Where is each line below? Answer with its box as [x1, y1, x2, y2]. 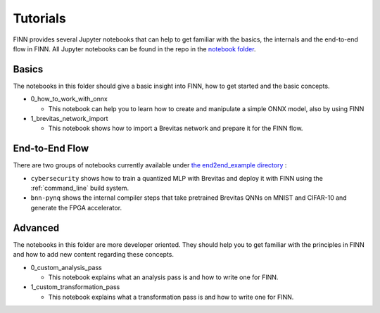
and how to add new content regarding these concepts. [13, 250, 175, 259]
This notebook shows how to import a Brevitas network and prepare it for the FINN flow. [48, 124, 303, 133]
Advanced [13, 222, 60, 234]
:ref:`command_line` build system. [30, 184, 129, 193]
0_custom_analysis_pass [30, 263, 102, 272]
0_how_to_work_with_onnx [30, 95, 108, 103]
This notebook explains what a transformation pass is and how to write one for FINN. [48, 293, 294, 301]
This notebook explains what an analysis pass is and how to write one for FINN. [48, 273, 279, 281]
